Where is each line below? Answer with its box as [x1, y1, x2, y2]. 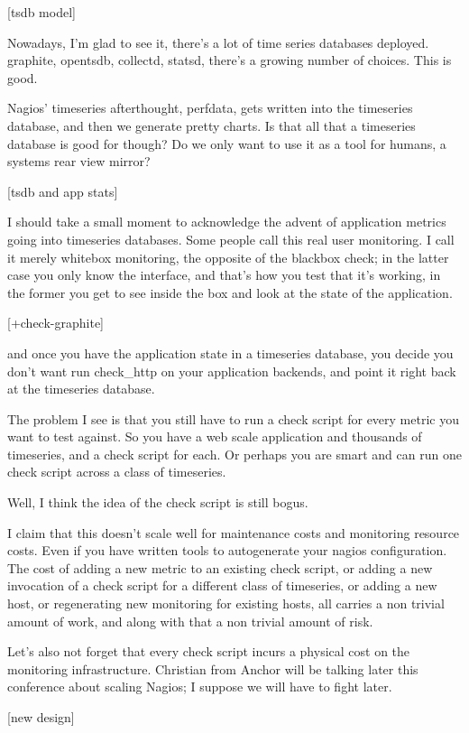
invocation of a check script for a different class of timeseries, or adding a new [7, 576, 437, 595]
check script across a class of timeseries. [7, 462, 226, 481]
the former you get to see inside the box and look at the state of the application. [7, 283, 453, 302]
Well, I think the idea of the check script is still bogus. [7, 493, 308, 512]
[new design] [7, 708, 75, 726]
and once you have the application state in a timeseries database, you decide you [7, 343, 454, 362]
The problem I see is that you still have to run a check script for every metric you [7, 409, 459, 428]
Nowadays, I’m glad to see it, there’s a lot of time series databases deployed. [7, 32, 429, 51]
